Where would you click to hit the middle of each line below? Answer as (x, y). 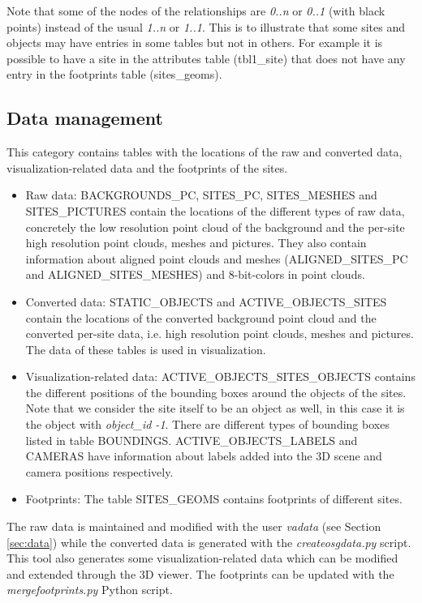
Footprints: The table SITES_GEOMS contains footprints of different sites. (214, 499)
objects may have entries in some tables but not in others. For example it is (195, 43)
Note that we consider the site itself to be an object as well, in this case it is (215, 408)
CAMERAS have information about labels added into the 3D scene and (204, 456)
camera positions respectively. (99, 471)
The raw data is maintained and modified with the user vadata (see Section (194, 526)
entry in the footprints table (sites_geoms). (114, 74)
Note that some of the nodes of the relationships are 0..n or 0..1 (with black (196, 11)
